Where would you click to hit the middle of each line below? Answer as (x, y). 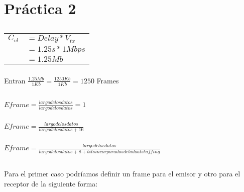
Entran (15, 80)
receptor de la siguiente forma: (51, 183)
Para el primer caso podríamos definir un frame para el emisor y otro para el (122, 174)
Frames (108, 80)
